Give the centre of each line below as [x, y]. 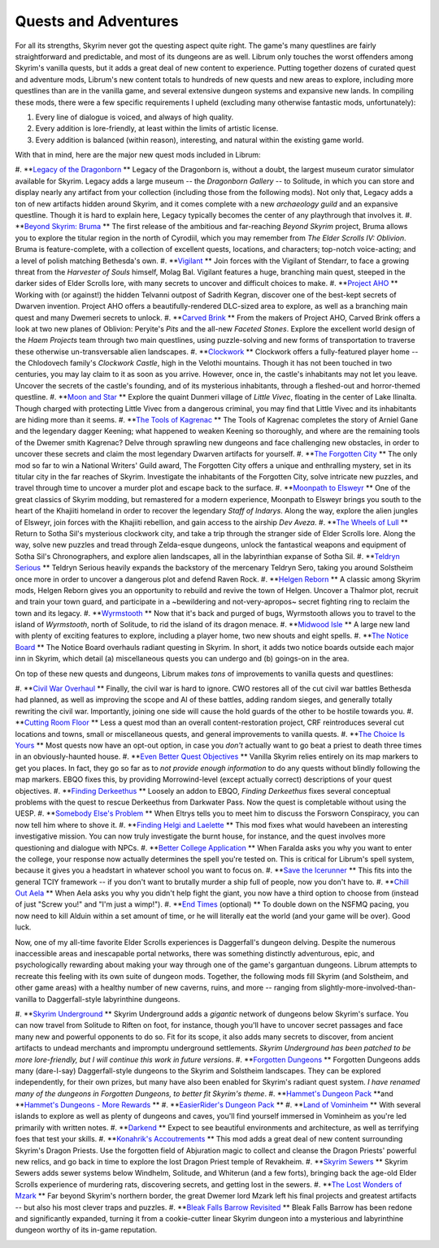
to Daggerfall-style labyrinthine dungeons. [109, 999]
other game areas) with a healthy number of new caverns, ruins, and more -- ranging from [166, 988]
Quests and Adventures [97, 21]
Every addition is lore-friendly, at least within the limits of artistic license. [157, 128]
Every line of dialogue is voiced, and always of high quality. [135, 117]
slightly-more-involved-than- [367, 988]
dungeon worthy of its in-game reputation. [86, 1230]
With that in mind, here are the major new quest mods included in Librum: [138, 155]
